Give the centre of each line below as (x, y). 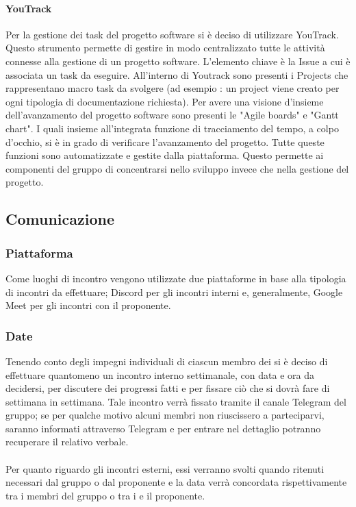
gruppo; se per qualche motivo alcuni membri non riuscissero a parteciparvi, (165, 415)
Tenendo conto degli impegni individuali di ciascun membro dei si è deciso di (167, 361)
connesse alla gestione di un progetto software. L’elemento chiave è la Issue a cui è (178, 61)
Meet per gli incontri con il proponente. (88, 305)
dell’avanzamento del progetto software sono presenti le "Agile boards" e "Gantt (172, 115)
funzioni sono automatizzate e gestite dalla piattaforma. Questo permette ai (165, 155)
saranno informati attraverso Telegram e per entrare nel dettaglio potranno (163, 428)
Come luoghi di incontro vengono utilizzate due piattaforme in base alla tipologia (176, 278)
